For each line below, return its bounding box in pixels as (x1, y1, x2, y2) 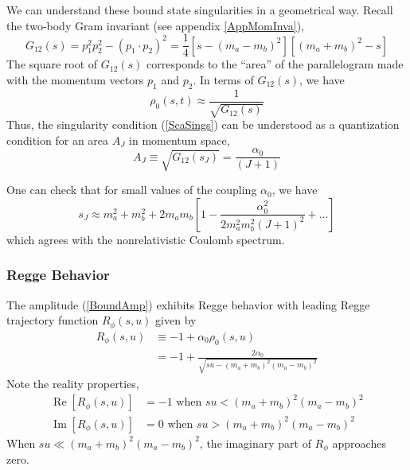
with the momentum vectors (6, 71, 144, 87)
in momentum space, (129, 131, 230, 148)
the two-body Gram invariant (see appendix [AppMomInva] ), (6, 17, 305, 33)
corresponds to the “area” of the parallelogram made (146, 56, 404, 72)
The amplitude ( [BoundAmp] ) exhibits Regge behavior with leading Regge (6, 296, 370, 313)
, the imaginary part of (199, 434, 311, 451)
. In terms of (193, 71, 254, 87)
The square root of (6, 56, 98, 72)
